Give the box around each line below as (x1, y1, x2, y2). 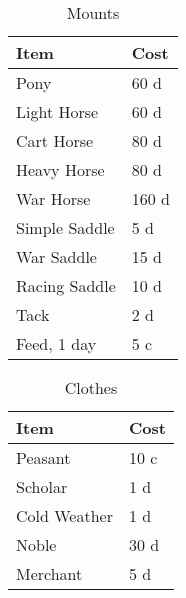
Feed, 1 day (16, 332, 97, 355)
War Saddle (16, 245, 97, 268)
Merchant (16, 562, 83, 585)
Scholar (16, 475, 68, 498)
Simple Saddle (16, 216, 115, 239)
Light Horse (16, 100, 99, 123)
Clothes (64, 376, 118, 399)
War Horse (16, 187, 91, 210)
